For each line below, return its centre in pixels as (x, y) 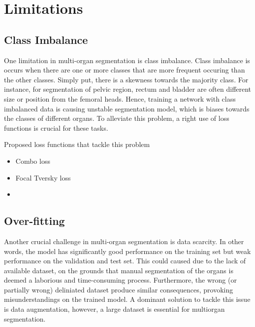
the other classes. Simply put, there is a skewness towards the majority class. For (126, 79)
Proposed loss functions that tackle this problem (77, 144)
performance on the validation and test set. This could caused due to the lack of (125, 261)
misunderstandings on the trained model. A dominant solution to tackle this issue (127, 299)
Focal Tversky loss (43, 177)
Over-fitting (34, 221)
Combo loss (33, 161)
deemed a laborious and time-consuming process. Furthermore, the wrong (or (120, 280)
